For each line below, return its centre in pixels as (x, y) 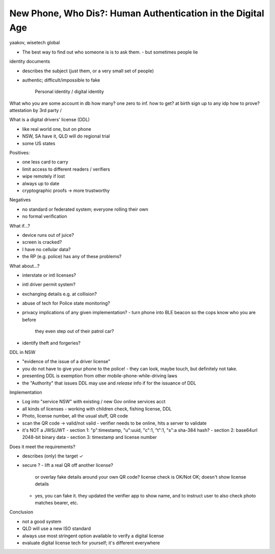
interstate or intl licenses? (49, 275)
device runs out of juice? (48, 235)
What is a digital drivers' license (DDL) (50, 120)
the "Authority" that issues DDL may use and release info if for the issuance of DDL (109, 383)
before (29, 320)
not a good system (42, 521)
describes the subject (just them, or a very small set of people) (88, 71)
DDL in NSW (22, 352)
